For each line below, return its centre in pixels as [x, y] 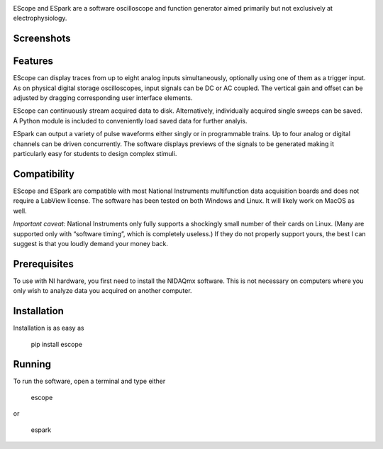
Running [32, 364]
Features [33, 61]
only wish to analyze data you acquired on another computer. [102, 291]
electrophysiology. [40, 18]
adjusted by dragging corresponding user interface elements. [103, 98]
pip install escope [57, 344]
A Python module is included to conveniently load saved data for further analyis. [130, 121]
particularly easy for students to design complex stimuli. [95, 154]
